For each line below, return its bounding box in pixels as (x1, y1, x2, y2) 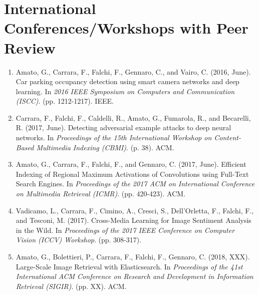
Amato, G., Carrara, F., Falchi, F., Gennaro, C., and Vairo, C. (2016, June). (16, 66, 251, 77)
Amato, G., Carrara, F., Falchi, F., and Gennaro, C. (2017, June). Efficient (16, 159, 246, 169)
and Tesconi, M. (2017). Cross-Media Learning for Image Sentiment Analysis (16, 215, 251, 225)
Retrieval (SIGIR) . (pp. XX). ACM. (16, 280, 127, 291)
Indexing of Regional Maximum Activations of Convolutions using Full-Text (16, 168, 249, 179)
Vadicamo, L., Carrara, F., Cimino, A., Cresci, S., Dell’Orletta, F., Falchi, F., (16, 205, 254, 215)
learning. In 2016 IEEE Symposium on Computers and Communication (16, 86, 235, 96)
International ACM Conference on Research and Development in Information (16, 271, 253, 281)
